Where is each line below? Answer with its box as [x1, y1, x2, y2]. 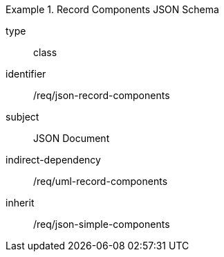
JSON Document [33, 132, 110, 144]
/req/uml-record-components [33, 175, 168, 187]
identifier [6, 68, 46, 80]
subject [6, 111, 39, 123]
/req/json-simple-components [33, 218, 170, 230]
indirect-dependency [6, 154, 101, 166]
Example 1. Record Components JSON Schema [6, 3, 219, 15]
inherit [6, 197, 35, 209]
